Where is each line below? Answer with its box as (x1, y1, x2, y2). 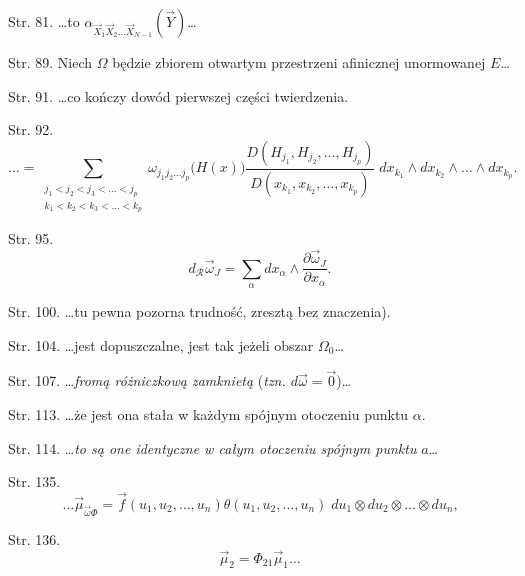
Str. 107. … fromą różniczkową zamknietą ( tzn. (8, 370, 286, 391)
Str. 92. (8, 119, 54, 140)
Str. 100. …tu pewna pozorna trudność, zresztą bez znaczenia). (8, 301, 391, 322)
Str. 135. (8, 471, 61, 492)
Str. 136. (8, 528, 61, 549)
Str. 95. (8, 228, 54, 249)
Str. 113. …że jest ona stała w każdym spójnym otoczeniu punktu (8, 404, 409, 425)
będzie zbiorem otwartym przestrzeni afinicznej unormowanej (112, 52, 486, 72)
